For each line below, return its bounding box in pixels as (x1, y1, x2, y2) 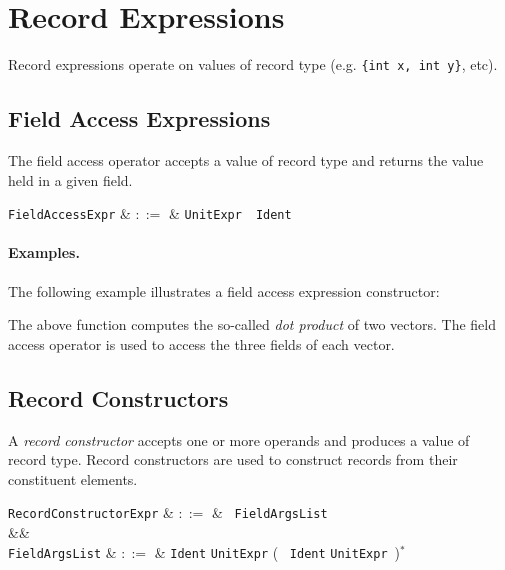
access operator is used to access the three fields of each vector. (8, 333, 395, 354)
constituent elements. (8, 468, 138, 489)
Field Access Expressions (8, 103, 271, 134)
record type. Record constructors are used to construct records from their (8, 449, 458, 470)
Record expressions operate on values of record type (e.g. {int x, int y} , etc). (8, 54, 498, 75)
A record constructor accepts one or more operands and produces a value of (8, 429, 470, 450)
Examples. (8, 242, 80, 263)
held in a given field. (8, 169, 133, 190)
